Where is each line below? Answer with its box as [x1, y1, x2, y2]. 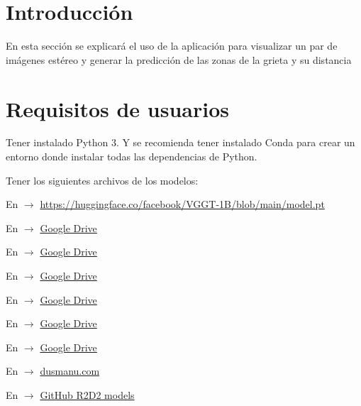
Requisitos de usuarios [6, 94, 229, 123]
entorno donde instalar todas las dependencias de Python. [6, 149, 257, 164]
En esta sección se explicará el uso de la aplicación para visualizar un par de [6, 38, 338, 53]
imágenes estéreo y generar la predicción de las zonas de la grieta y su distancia [6, 52, 352, 67]
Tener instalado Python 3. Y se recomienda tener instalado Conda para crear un [6, 135, 355, 150]
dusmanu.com [40, 363, 100, 378]
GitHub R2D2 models [40, 387, 135, 402]
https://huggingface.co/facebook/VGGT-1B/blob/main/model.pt [40, 197, 325, 212]
